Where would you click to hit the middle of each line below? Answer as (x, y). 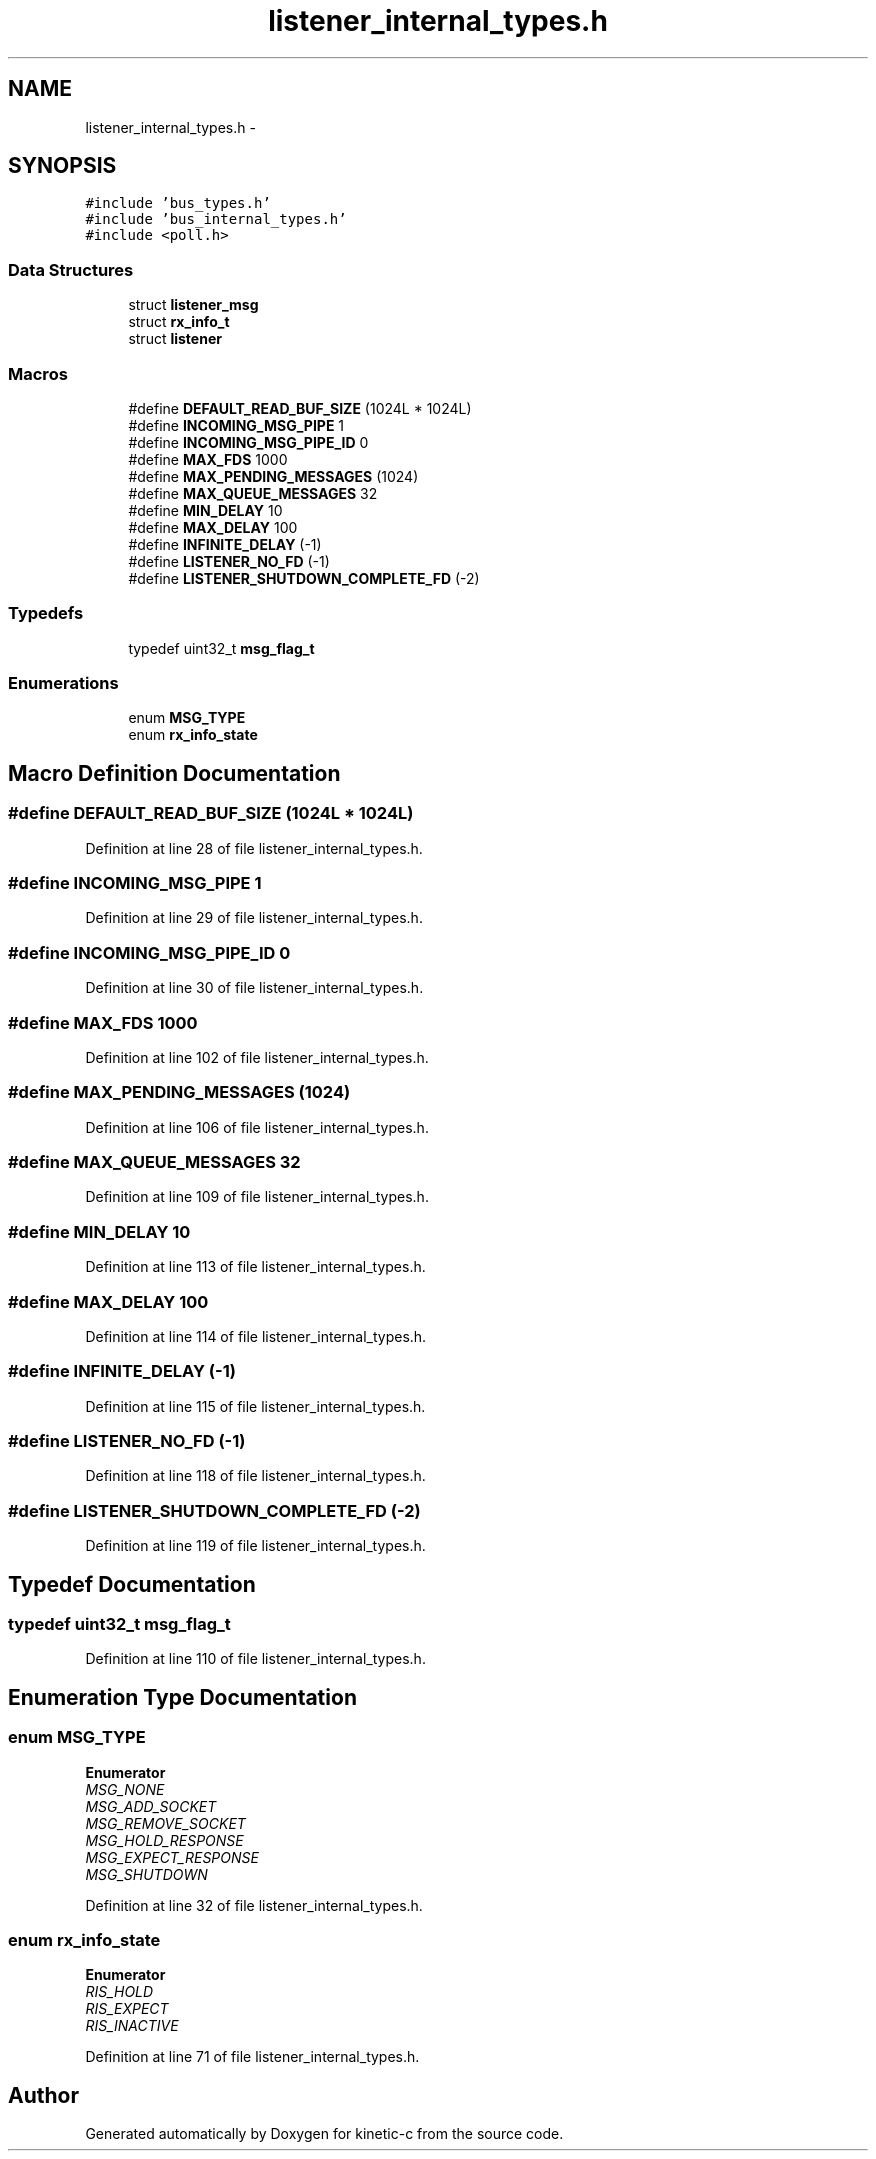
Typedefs (46, 613)
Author (43, 2095)
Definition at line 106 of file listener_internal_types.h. (257, 1127)
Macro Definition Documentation (174, 773)
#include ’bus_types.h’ (178, 203)
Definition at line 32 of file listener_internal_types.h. (254, 1905)
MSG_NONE (125, 1789)
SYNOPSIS (62, 166)
